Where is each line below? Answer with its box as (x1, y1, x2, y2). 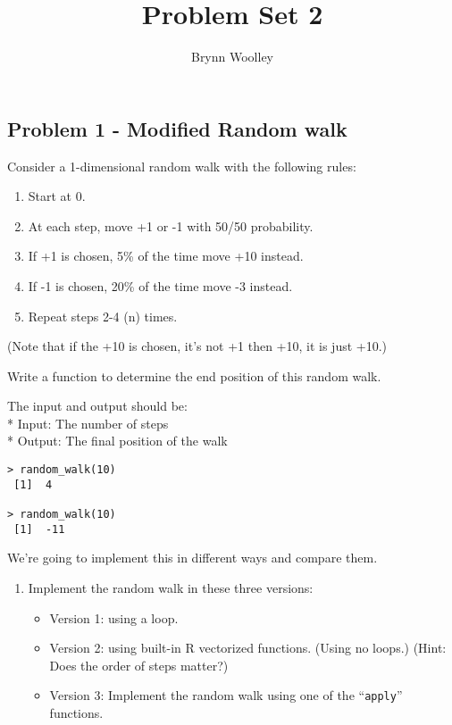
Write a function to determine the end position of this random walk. (7, 366, 381, 385)
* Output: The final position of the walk (7, 431, 228, 450)
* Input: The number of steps (7, 413, 169, 432)
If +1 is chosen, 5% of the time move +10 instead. (28, 246, 304, 265)
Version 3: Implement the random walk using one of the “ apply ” (49, 686, 403, 704)
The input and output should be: (7, 396, 188, 415)
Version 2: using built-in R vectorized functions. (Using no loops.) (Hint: (49, 638, 447, 657)
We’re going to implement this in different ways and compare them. (7, 548, 378, 567)
